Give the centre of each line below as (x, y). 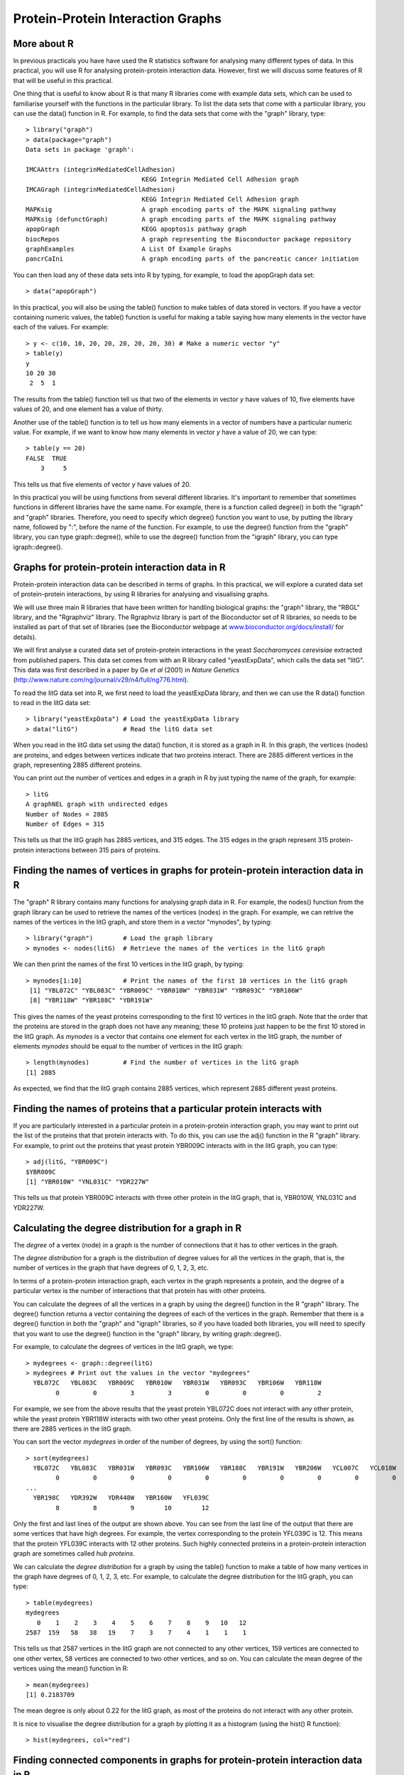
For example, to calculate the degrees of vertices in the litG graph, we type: (124, 1347)
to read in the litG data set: (52, 703)
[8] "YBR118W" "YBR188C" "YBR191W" (91, 1000)
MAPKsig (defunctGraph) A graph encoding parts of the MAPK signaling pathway (181, 219)
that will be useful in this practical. (63, 80)
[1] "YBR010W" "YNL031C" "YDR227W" (88, 1181)
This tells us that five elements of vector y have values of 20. (102, 484)
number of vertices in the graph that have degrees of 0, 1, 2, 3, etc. (111, 1268)
